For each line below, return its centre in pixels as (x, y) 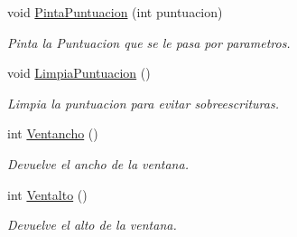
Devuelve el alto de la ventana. (92, 225)
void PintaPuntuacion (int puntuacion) (115, 12)
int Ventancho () (53, 133)
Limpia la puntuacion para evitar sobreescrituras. (143, 103)
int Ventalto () (47, 194)
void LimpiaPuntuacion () (79, 73)
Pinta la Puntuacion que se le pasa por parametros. (149, 42)
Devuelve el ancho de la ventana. (98, 163)
